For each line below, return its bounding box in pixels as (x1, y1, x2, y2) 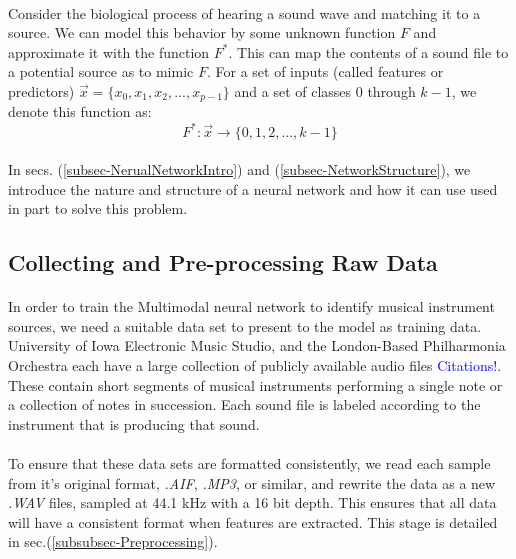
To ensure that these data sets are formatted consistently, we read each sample (8, 453, 491, 474)
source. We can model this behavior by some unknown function (8, 22, 396, 43)
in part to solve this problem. (8, 198, 188, 219)
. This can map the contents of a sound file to (228, 41, 509, 62)
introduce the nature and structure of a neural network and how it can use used (8, 178, 498, 199)
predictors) (8, 80, 75, 101)
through (367, 80, 416, 101)
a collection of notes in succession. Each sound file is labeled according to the (8, 394, 481, 415)
